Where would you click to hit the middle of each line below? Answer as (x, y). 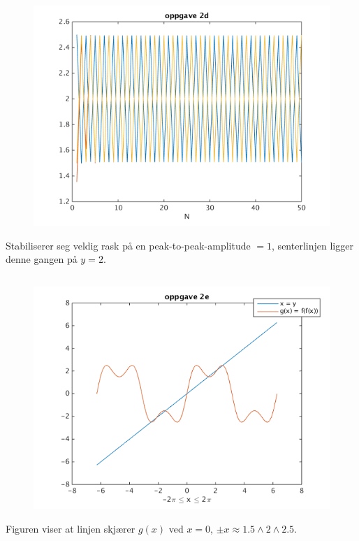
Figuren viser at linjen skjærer (71, 528)
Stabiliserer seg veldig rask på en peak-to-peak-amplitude (128, 245)
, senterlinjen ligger (313, 245)
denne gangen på (42, 259)
